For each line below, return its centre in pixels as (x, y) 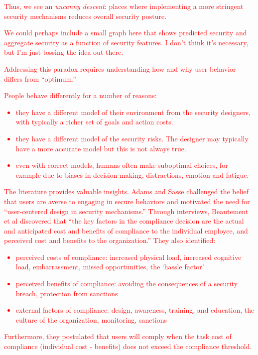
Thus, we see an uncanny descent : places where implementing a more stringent (124, 6)
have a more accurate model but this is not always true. (101, 148)
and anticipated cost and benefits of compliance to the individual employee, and (126, 230)
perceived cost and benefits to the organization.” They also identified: (110, 240)
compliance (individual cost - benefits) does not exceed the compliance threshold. (128, 346)
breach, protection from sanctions (67, 293)
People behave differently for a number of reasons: (80, 95)
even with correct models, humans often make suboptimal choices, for (122, 165)
